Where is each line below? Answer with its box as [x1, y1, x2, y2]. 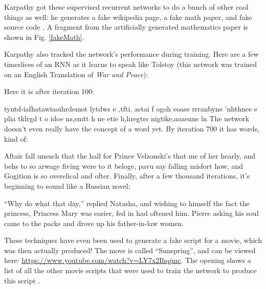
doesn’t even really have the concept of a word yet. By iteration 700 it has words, [4, 123, 260, 134]
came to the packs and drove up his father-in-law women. [4, 217, 184, 228]
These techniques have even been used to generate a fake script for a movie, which [4, 235, 262, 246]
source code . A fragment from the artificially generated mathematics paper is [4, 21, 248, 32]
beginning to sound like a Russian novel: [4, 180, 130, 191]
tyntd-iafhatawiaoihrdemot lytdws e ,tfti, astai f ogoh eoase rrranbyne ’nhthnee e [4, 103, 258, 114]
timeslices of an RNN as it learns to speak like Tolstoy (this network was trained [4, 58, 257, 69]
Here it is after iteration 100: [4, 86, 94, 97]
